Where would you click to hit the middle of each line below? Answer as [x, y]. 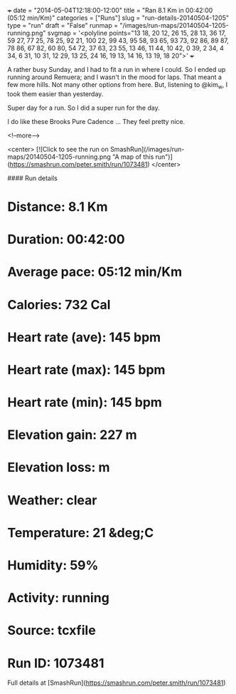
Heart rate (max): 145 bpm [86, 369]
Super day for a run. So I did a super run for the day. [84, 108]
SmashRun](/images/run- [147, 149]
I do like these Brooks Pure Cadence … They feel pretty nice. [96, 121]
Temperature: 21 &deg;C [81, 533]
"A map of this [133, 157]
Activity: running [59, 598]
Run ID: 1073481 [56, 663]
